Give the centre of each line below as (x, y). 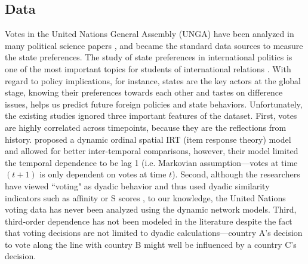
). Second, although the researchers (236, 174)
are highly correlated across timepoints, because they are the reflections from (146, 127)
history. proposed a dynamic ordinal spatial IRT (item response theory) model (148, 139)
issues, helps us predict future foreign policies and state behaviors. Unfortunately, (154, 104)
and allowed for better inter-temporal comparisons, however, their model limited (152, 151)
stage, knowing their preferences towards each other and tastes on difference (144, 92)
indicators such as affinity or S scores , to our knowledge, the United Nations (145, 197)
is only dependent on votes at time (103, 174)
